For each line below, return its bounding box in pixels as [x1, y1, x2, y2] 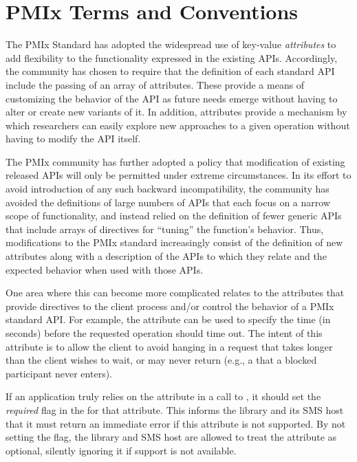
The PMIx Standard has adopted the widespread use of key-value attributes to [6, 37, 336, 52]
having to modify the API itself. [6, 131, 141, 146]
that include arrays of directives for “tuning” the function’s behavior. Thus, [6, 221, 324, 236]
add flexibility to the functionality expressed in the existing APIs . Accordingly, [6, 50, 338, 65]
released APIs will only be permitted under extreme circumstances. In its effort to [6, 168, 351, 182]
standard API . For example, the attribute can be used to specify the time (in [6, 312, 331, 327]
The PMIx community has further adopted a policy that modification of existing [6, 154, 345, 168]
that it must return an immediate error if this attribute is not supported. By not [6, 416, 346, 430]
